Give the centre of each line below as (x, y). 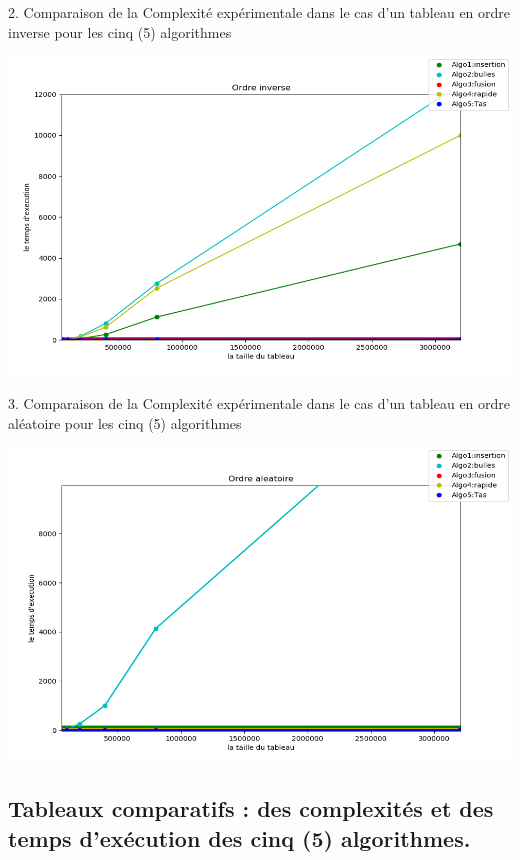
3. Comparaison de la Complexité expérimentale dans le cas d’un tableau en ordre (259, 402)
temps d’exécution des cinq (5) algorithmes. (239, 837)
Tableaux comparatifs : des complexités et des (251, 808)
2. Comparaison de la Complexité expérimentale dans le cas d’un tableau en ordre (259, 12)
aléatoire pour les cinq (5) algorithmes (125, 422)
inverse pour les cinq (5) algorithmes (120, 31)
